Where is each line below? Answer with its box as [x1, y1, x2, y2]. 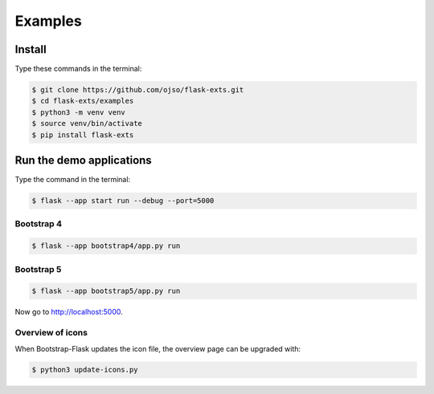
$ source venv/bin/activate [31, 119, 142, 128]
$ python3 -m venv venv [31, 108, 126, 116]
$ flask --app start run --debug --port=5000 [31, 197, 215, 205]
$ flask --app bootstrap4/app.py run [31, 242, 181, 250]
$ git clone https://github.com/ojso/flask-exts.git [31, 85, 244, 95]
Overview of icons [14, 327, 88, 339]
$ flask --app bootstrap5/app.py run [31, 286, 181, 296]
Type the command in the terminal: [14, 175, 131, 185]
